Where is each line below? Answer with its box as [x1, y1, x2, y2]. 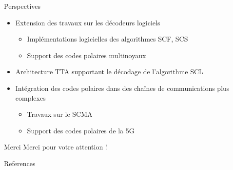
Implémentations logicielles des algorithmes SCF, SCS [27, 34, 188, 44]
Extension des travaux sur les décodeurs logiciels [15, 17, 160, 27]
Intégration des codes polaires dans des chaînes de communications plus [15, 83, 230, 93]
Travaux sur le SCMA [27, 109, 93, 119]
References [4, 158, 36, 168]
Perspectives [4, 1, 41, 11]
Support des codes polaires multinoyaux [27, 50, 146, 60]
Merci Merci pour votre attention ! [4, 142, 107, 152]
